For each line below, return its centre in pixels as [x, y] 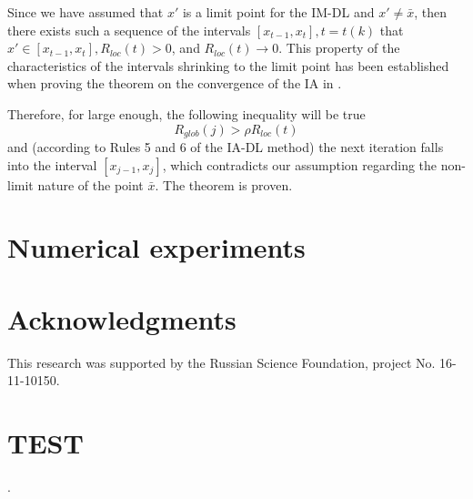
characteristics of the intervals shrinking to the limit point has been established [228, 65]
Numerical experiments [156, 247]
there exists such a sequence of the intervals [129, 30]
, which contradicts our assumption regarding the [300, 164]
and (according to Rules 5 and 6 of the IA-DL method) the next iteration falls [226, 147]
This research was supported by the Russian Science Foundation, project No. [221, 362]
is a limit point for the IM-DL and [278, 12]
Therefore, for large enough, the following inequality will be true [186, 113]
